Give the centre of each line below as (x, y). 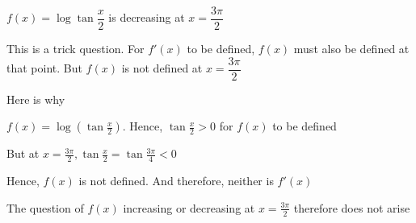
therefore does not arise (352, 207)
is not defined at (162, 68)
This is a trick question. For (76, 49)
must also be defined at (351, 49)
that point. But (44, 68)
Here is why (36, 99)
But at (23, 153)
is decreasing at (147, 17)
